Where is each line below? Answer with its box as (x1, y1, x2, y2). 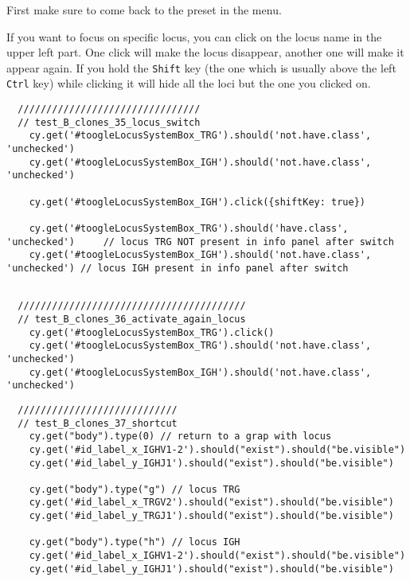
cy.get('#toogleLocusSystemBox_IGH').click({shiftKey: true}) (29, 196, 366, 208)
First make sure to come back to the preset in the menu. (6, 2, 282, 18)
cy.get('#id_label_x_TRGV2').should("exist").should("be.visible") (29, 497, 394, 509)
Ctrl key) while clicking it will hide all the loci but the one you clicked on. (6, 75, 371, 92)
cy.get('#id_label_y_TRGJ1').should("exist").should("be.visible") (29, 510, 394, 522)
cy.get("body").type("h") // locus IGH (29, 536, 240, 548)
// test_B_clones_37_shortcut (18, 417, 178, 429)
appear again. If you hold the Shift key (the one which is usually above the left (6, 59, 396, 76)
